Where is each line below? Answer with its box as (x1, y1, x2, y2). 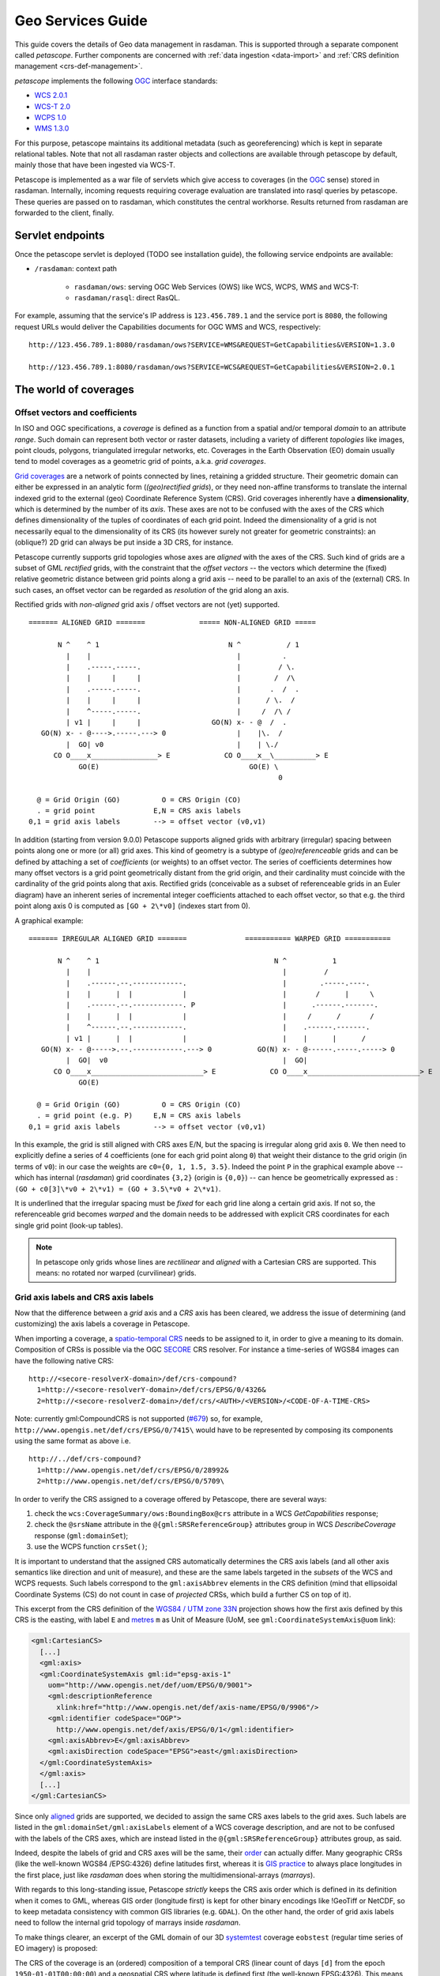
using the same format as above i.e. (14, 1435, 131, 1446)
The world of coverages (14, 383, 134, 396)
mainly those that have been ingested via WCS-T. (14, 160, 175, 170)
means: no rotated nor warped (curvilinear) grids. (36, 1268, 197, 1277)
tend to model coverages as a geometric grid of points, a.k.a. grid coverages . (14, 457, 266, 466)
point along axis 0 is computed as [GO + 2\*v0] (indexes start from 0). (14, 901, 250, 911)
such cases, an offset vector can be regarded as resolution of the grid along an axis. (14, 585, 290, 594)
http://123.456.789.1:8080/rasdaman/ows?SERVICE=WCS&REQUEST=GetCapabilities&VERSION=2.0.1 (28, 363, 395, 371)
